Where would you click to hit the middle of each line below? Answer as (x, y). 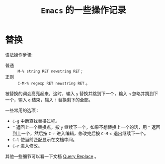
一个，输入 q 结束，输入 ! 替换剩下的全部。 (49, 99)
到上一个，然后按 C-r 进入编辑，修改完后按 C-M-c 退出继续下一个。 (80, 133)
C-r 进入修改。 (27, 146)
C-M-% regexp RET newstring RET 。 (54, 83)
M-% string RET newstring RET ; (50, 71)
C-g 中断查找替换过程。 (36, 121)
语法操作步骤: (19, 55)
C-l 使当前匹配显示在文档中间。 (45, 139)
